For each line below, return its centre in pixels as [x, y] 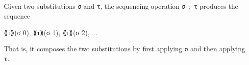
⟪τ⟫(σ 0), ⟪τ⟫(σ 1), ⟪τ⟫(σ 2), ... [51, 32]
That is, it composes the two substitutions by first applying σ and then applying [124, 49]
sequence [17, 16]
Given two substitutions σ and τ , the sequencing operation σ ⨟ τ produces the [121, 6]
